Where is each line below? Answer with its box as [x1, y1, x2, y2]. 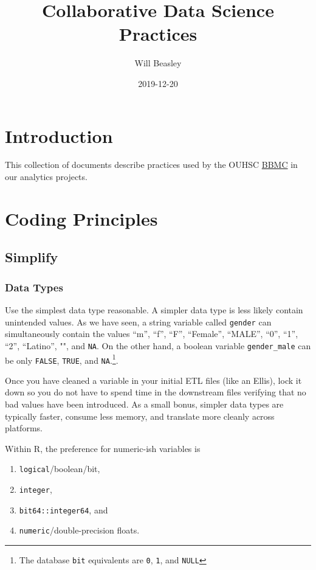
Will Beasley [134, 57, 182, 69]
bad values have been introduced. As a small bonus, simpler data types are [5, 398, 284, 410]
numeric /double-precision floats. [19, 524, 140, 537]
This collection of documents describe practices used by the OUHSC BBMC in [5, 158, 298, 171]
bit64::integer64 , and [19, 503, 108, 516]
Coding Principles [5, 206, 158, 231]
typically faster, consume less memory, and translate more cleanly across [5, 409, 275, 422]
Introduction [5, 123, 113, 148]
